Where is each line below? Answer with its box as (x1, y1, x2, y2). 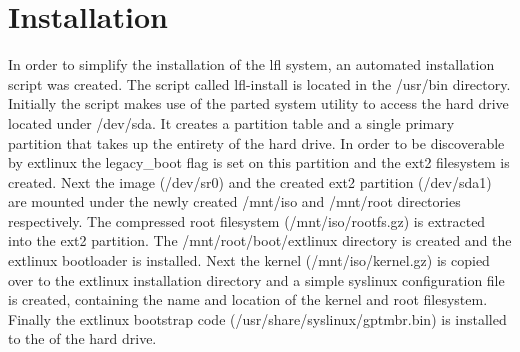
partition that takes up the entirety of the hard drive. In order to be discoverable (8, 132, 505, 153)
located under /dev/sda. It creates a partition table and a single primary (8, 112, 455, 133)
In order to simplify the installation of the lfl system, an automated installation (8, 54, 495, 75)
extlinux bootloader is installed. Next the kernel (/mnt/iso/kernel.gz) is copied (8, 250, 490, 271)
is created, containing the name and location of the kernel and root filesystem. (8, 289, 488, 310)
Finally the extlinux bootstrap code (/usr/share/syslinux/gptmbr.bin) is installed (8, 308, 507, 329)
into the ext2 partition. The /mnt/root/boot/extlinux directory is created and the (8, 230, 512, 251)
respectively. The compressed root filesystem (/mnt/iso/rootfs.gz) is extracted (8, 210, 486, 231)
